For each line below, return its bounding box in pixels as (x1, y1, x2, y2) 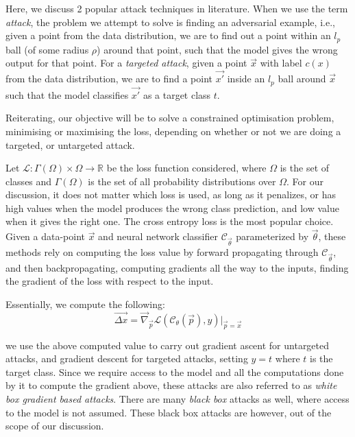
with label (260, 56, 302, 70)
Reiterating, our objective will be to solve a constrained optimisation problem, (5, 110, 334, 125)
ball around (278, 71, 326, 86)
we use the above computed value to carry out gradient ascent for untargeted (5, 338, 330, 352)
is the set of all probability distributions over (88, 174, 276, 188)
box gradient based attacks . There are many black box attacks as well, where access (5, 391, 350, 405)
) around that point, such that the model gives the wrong (97, 42, 338, 56)
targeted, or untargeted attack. (5, 137, 135, 152)
